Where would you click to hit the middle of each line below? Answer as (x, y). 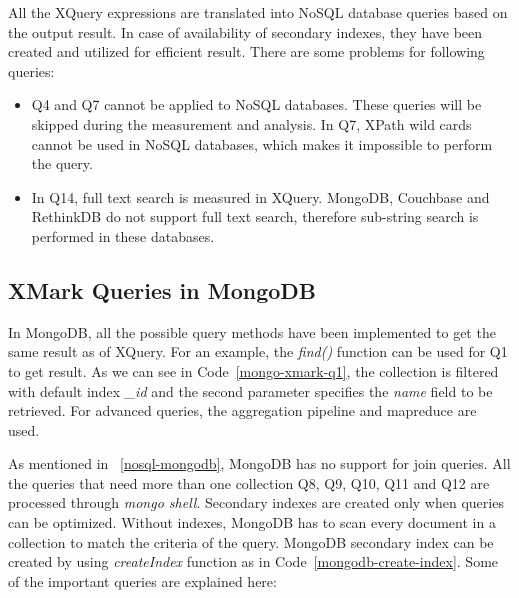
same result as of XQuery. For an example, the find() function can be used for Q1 (258, 351)
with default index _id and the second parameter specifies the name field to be (250, 390)
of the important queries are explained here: (142, 580)
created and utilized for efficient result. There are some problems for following (246, 51)
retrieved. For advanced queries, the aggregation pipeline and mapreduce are (242, 410)
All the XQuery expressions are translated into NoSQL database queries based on (258, 12)
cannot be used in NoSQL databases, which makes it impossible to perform (262, 143)
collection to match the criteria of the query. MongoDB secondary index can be (251, 541)
